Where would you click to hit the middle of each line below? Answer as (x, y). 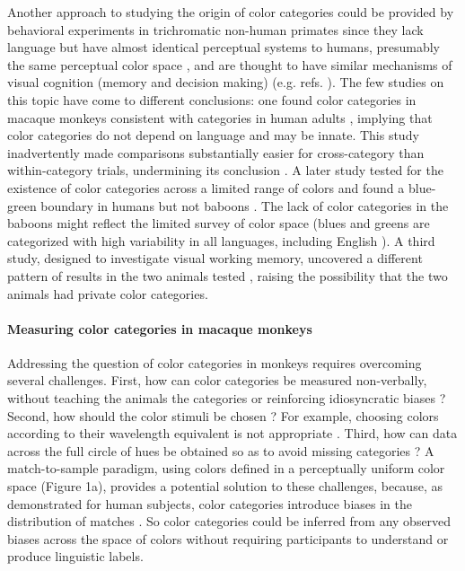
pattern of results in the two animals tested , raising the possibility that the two (228, 275)
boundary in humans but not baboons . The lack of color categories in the (245, 205)
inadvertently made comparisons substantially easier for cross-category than (216, 152)
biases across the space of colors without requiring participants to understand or (228, 538)
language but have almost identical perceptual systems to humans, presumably (224, 47)
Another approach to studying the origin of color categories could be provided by (231, 12)
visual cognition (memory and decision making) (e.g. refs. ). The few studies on (226, 82)
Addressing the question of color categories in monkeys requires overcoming (215, 362)
